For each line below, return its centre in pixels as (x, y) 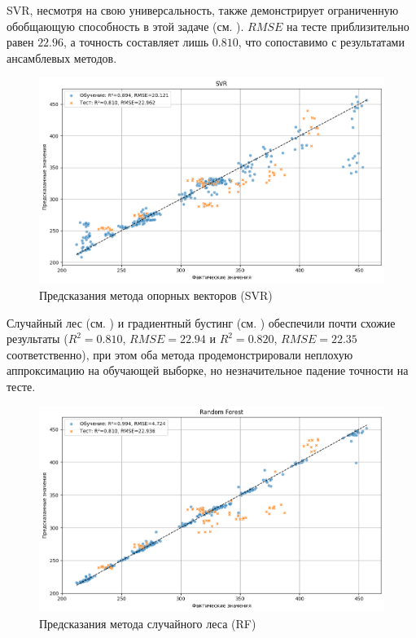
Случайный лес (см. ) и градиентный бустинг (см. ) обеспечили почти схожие (201, 322)
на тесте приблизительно (348, 26)
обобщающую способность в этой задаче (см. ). (125, 26)
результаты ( (37, 339)
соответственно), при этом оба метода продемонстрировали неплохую (180, 354)
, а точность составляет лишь (136, 42)
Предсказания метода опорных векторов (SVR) (156, 295)
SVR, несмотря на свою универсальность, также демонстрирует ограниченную (203, 10)
